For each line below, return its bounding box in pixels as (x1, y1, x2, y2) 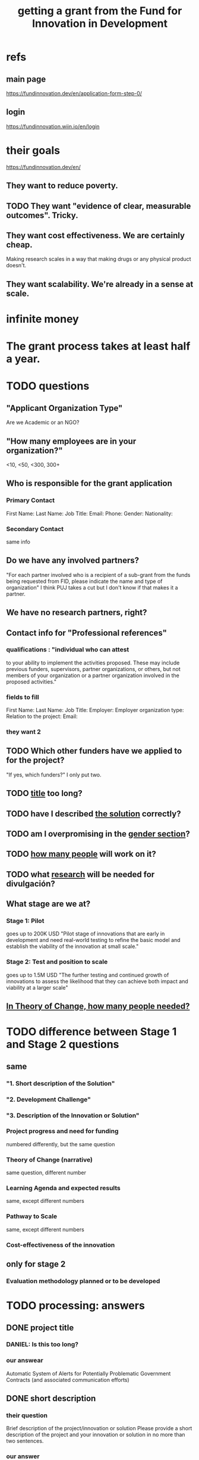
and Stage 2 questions (6, 1038, 119, 1052)
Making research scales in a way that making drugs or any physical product (6, 255, 191, 263)
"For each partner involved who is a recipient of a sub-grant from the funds (6, 571, 191, 578)
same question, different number (6, 1169, 86, 1177)
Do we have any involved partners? (6, 556, 140, 566)
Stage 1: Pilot (6, 917, 45, 925)
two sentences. (6, 1437, 44, 1445)
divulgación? (6, 878, 55, 888)
